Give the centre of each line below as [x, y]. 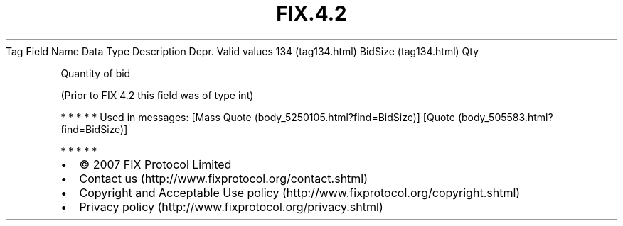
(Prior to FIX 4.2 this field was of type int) [157, 95]
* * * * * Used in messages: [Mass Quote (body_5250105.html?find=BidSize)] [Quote [258, 117]
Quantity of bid [96, 73]
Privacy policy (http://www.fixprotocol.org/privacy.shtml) [231, 207]
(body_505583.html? [505, 117]
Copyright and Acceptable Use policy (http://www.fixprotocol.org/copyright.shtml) [300, 192]
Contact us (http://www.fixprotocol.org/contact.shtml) [224, 178]
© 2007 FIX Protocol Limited [155, 164]
